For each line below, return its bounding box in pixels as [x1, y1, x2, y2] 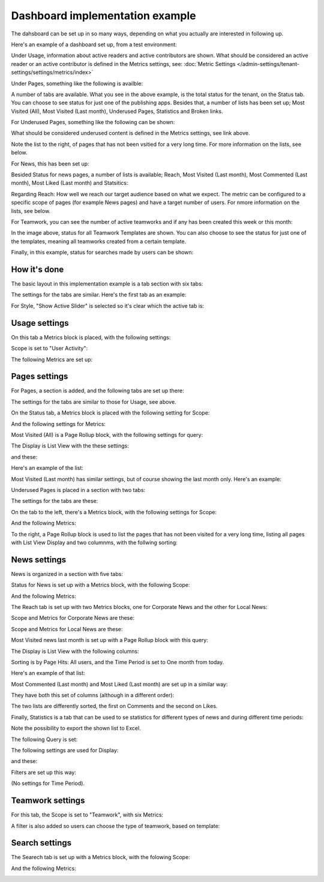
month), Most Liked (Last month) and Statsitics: [11, 179, 128, 187]
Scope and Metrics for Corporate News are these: [11, 614, 135, 622]
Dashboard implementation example [11, 9, 196, 22]
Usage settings [11, 318, 69, 328]
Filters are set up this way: [11, 769, 76, 776]
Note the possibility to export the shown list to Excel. [11, 725, 141, 732]
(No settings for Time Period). [11, 780, 85, 787]
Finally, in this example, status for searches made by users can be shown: [11, 249, 194, 256]
